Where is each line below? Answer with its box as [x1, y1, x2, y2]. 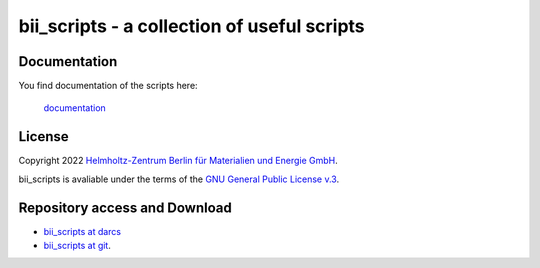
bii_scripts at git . [43, 240, 112, 252]
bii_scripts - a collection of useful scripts [18, 15, 365, 37]
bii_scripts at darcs [43, 225, 122, 237]
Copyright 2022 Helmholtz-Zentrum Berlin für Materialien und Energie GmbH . [18, 155, 339, 167]
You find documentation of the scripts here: [18, 80, 199, 92]
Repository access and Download [18, 199, 232, 216]
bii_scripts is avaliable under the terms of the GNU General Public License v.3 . [18, 173, 340, 185]
